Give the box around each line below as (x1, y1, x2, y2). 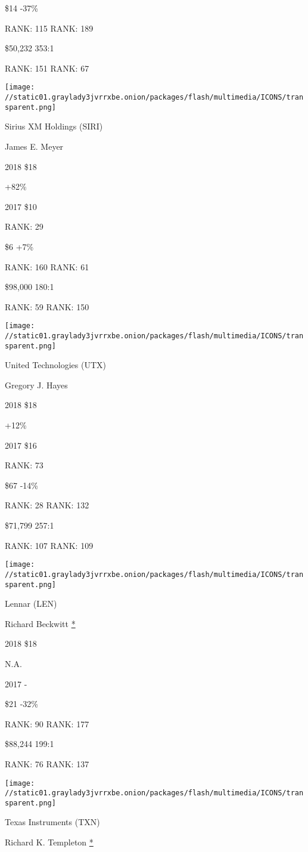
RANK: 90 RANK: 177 (5, 717, 89, 730)
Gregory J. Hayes (5, 378, 68, 391)
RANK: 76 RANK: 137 (5, 757, 89, 770)
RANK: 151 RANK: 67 (5, 61, 89, 74)
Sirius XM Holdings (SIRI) (5, 120, 103, 132)
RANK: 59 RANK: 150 (5, 300, 89, 313)
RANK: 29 (5, 220, 43, 233)
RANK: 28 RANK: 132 (5, 499, 89, 511)
